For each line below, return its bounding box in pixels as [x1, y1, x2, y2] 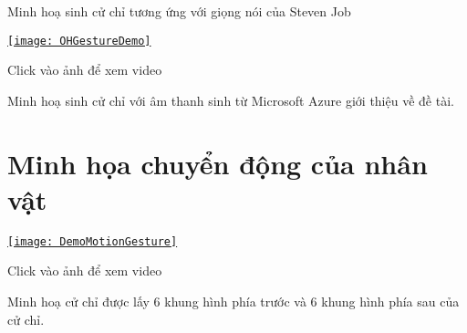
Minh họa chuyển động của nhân [7, 144, 428, 182]
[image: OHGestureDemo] [7, 34, 151, 47]
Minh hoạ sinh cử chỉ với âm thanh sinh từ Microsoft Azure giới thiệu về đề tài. [7, 90, 454, 109]
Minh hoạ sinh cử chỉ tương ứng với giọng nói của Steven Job [7, 2, 351, 20]
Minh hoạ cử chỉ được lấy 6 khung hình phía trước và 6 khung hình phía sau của [7, 292, 460, 310]
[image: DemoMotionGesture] [7, 234, 178, 248]
